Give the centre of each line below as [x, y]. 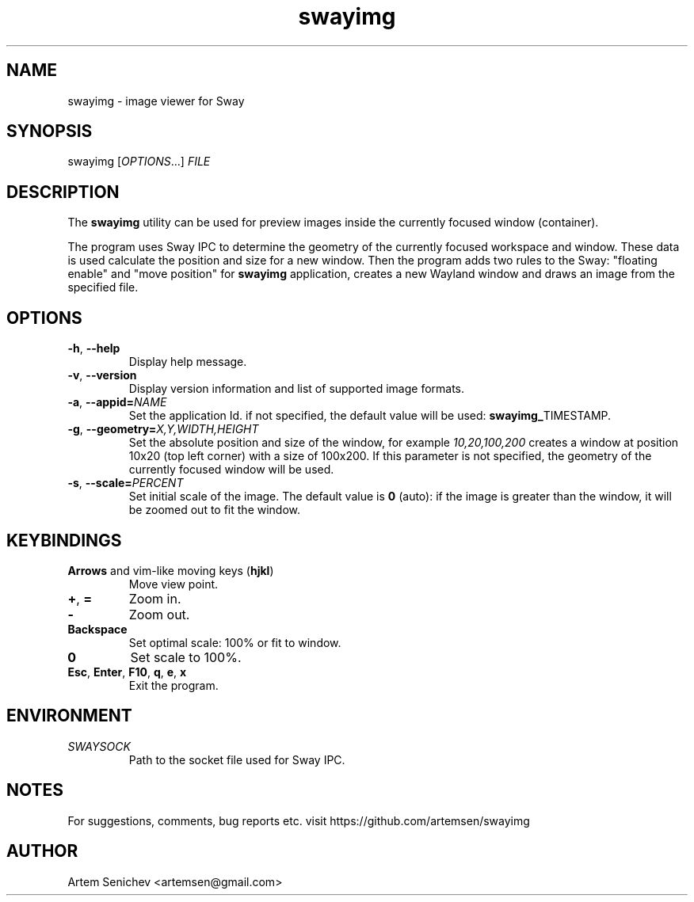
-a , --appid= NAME [117, 402]
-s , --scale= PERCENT [126, 483]
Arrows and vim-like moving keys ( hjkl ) [171, 570]
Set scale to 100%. [186, 657]
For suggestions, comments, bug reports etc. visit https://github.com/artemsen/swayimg [299, 820]
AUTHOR [42, 851]
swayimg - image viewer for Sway [156, 101]
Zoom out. [159, 614]
